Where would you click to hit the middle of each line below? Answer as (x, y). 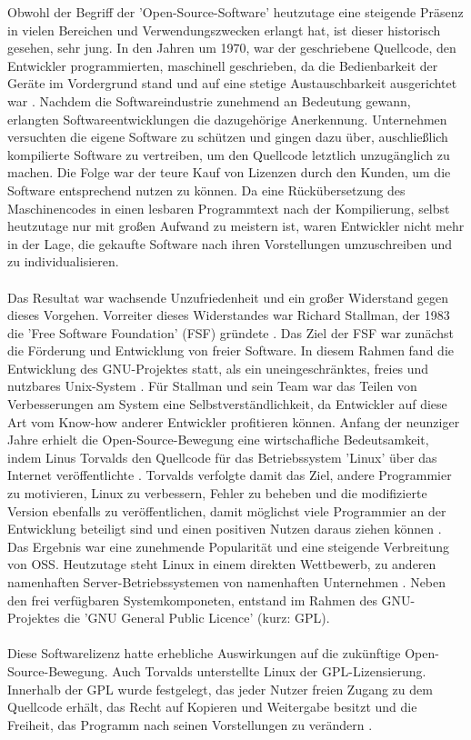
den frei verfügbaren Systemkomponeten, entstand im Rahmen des (192, 600)
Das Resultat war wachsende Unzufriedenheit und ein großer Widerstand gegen (228, 297)
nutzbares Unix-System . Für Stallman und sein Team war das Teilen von (212, 386)
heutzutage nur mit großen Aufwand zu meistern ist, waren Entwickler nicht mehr (236, 226)
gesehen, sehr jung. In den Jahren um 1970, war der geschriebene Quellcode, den (232, 48)
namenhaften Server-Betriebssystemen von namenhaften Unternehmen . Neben (227, 582)
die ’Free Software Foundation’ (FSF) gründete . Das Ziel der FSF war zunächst (230, 332)
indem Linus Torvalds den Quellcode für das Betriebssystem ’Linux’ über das (222, 457)
